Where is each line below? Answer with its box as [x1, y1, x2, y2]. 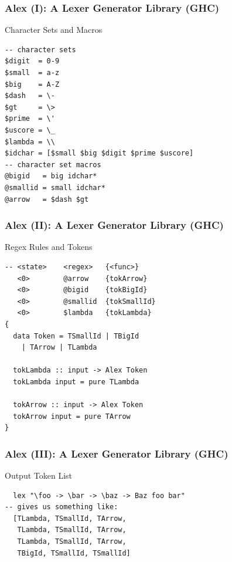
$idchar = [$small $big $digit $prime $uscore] [5, 149, 194, 158]
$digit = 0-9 [5, 57, 60, 66]
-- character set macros [5, 160, 101, 169]
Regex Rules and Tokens [5, 241, 93, 253]
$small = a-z [5, 69, 60, 77]
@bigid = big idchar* [5, 172, 97, 181]
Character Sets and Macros [5, 23, 103, 36]
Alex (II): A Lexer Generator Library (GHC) [5, 218, 224, 232]
